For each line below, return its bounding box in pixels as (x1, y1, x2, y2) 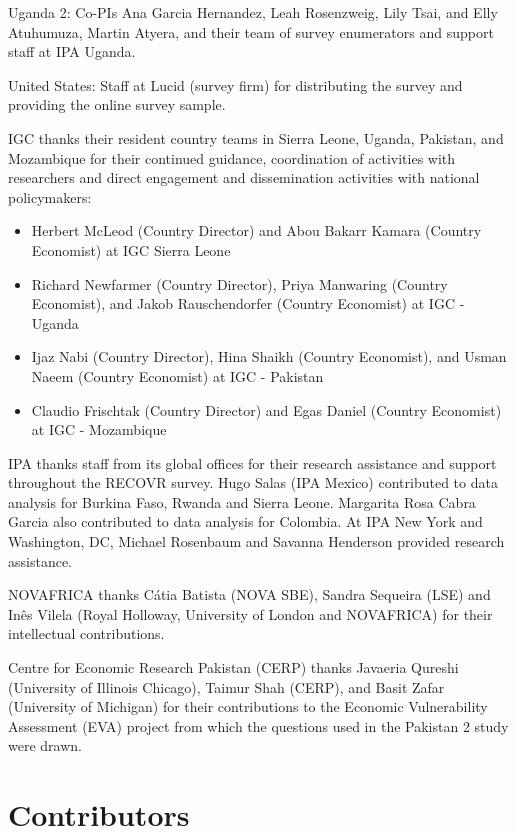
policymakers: (8, 186, 92, 207)
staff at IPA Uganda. (8, 41, 136, 62)
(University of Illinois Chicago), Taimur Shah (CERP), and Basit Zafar (8, 676, 445, 697)
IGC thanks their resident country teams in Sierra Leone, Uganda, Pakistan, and (8, 127, 504, 148)
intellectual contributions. (8, 623, 165, 644)
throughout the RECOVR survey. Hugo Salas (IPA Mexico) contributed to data (8, 472, 498, 493)
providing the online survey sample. (8, 94, 226, 115)
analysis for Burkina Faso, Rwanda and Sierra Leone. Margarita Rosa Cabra (8, 491, 476, 512)
